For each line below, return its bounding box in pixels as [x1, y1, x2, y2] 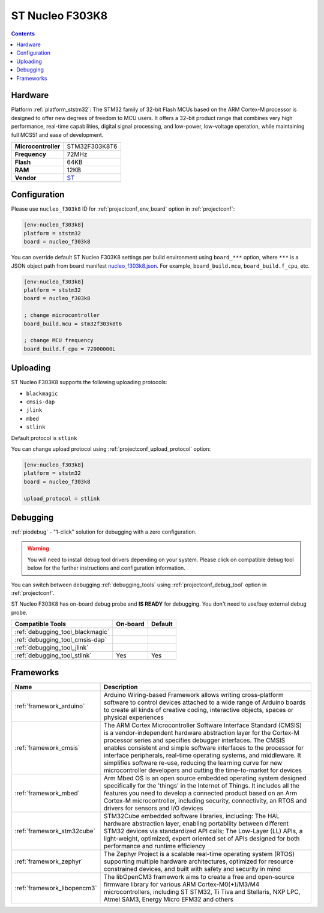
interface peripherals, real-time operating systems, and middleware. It [103, 751, 301, 759]
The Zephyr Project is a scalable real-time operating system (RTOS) [103, 849, 295, 858]
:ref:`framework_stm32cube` [14, 827, 96, 835]
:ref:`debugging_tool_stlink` [14, 651, 92, 660]
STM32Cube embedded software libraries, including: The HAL [103, 812, 280, 820]
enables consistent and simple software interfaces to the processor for [103, 743, 304, 752]
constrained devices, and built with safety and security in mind [103, 864, 281, 873]
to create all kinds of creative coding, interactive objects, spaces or [103, 705, 294, 714]
